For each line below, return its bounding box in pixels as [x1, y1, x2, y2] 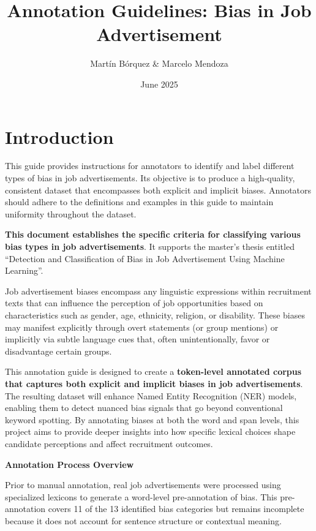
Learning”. [5, 264, 43, 277]
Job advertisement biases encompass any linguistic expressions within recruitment [5, 284, 312, 297]
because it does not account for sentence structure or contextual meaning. [5, 514, 282, 527]
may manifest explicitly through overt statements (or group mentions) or [5, 320, 279, 333]
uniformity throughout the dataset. [5, 207, 137, 220]
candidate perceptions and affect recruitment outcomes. [5, 437, 213, 450]
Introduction [5, 124, 114, 149]
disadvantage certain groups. [5, 344, 112, 357]
